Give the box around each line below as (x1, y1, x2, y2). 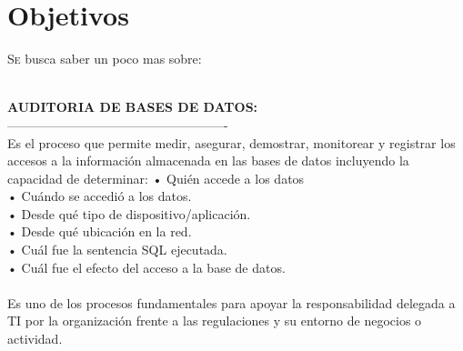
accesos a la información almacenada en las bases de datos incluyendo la (7, 151, 409, 170)
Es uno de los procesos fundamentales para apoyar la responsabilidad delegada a (7, 293, 456, 312)
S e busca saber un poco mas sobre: (7, 49, 202, 68)
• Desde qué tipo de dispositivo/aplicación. (7, 204, 251, 223)
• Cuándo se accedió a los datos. (7, 186, 192, 206)
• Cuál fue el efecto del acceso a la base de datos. (7, 257, 286, 276)
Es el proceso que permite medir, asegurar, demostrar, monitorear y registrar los (7, 133, 456, 152)
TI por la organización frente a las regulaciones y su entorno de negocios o (7, 311, 422, 330)
